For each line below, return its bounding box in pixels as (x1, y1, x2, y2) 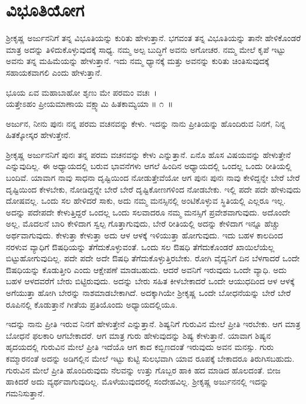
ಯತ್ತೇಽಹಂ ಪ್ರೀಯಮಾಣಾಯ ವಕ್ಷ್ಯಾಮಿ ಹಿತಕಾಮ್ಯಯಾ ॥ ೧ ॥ (6, 97, 173, 110)
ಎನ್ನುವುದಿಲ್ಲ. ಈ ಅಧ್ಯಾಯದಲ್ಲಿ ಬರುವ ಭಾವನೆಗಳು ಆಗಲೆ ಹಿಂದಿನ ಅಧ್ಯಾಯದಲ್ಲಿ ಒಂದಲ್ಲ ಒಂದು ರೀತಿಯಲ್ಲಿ (6, 160, 292, 172)
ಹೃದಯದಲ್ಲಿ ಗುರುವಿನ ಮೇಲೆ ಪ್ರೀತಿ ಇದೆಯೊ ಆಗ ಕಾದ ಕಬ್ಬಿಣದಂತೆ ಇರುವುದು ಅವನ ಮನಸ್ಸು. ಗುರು (6, 341, 274, 353)
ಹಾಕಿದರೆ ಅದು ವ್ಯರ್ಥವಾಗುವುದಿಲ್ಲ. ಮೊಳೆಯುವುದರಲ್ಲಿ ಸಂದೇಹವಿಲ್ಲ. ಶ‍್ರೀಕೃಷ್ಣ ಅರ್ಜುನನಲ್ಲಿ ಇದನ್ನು (6, 375, 269, 388)
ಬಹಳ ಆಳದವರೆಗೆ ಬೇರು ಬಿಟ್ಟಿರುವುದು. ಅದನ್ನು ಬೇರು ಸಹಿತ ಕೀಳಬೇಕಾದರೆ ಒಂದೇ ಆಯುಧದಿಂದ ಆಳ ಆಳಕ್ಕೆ (6, 275, 295, 287)
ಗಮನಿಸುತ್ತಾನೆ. (6, 386, 45, 399)
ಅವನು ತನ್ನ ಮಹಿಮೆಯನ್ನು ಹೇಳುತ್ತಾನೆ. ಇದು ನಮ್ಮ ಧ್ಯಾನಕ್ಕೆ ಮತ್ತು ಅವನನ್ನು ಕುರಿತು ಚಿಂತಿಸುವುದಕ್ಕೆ (6, 55, 270, 67)
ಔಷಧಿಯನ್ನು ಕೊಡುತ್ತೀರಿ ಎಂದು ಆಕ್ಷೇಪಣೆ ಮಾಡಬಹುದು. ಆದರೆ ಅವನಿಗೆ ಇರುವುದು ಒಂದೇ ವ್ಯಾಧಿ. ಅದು (6, 263, 287, 275)
